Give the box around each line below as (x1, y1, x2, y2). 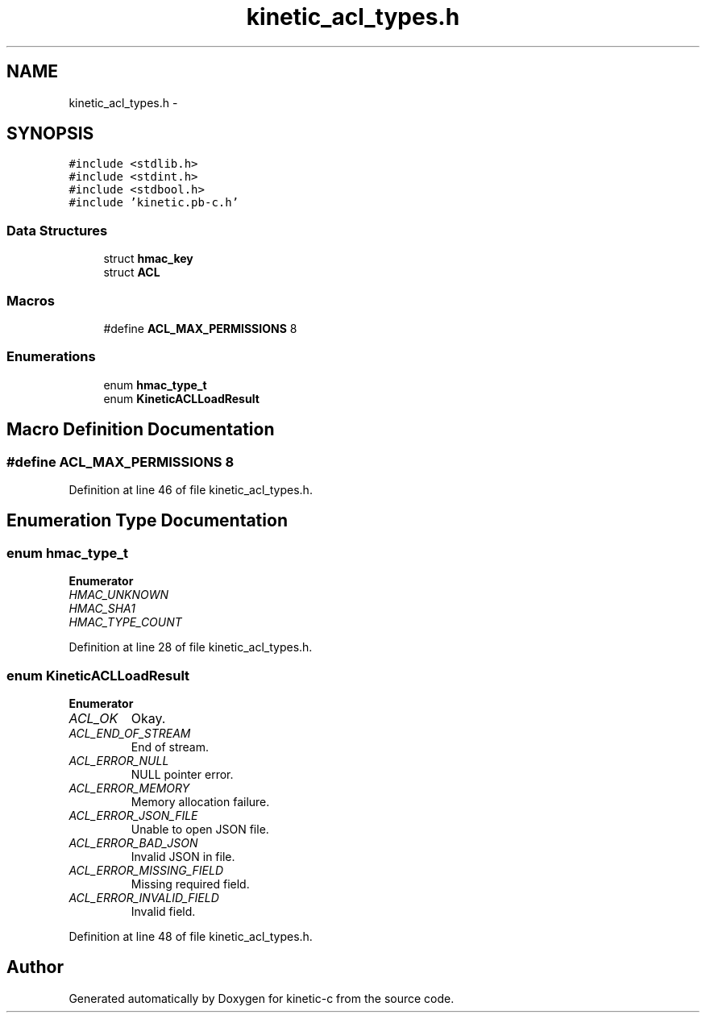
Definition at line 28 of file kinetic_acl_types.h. (69, 640, 313, 655)
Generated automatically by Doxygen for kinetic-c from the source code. (69, 991, 455, 1005)
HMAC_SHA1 (69, 601, 135, 616)
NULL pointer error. (131, 767, 234, 781)
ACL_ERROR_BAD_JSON (69, 835, 198, 850)
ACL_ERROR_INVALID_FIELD (69, 890, 219, 905)
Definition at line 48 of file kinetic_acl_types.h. (69, 929, 313, 943)
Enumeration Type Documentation (6, 510, 288, 531)
